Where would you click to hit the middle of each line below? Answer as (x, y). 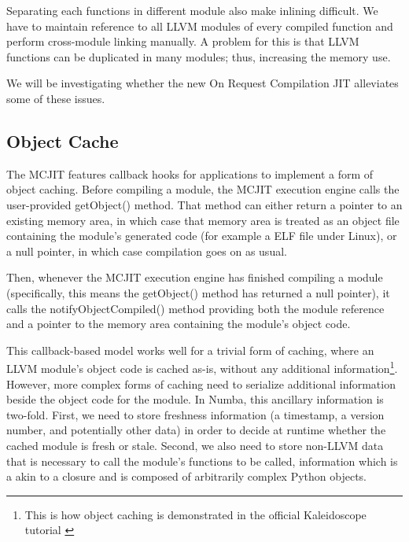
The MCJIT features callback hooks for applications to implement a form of (190, 173)
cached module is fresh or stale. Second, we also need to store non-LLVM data (195, 445)
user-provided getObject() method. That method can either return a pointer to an (204, 204)
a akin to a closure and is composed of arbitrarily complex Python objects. (187, 476)
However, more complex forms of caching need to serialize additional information (201, 383)
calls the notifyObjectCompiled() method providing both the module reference (195, 308)
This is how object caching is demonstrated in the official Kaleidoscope (195, 514)
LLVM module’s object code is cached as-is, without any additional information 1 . (202, 367)
